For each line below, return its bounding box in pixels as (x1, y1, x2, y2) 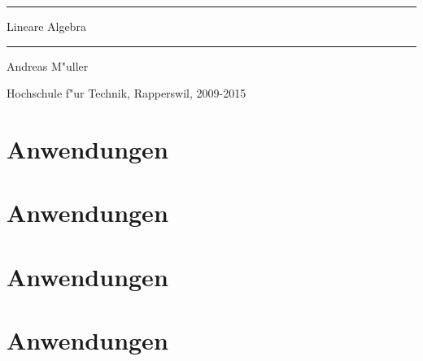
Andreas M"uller (7, 57, 89, 74)
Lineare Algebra (7, 18, 86, 34)
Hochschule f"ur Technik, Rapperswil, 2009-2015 (7, 85, 246, 102)
